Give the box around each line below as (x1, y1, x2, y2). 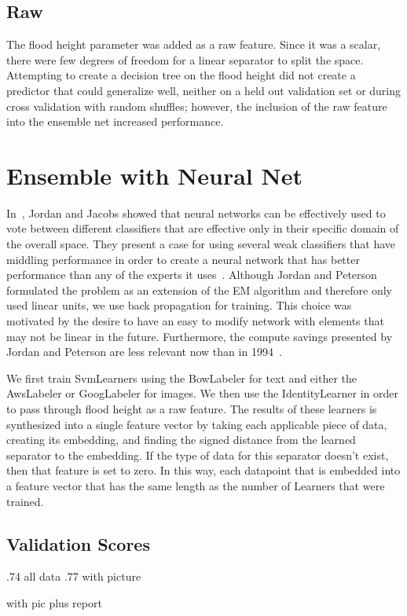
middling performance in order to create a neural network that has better (6, 251, 360, 267)
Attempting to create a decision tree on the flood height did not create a (6, 67, 356, 83)
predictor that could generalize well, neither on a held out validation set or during (6, 82, 401, 98)
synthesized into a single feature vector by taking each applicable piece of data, (6, 416, 387, 432)
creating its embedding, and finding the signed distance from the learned (6, 431, 356, 448)
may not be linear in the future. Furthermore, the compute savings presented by (6, 328, 393, 344)
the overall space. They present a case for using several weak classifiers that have (6, 236, 395, 252)
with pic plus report (6, 594, 102, 610)
